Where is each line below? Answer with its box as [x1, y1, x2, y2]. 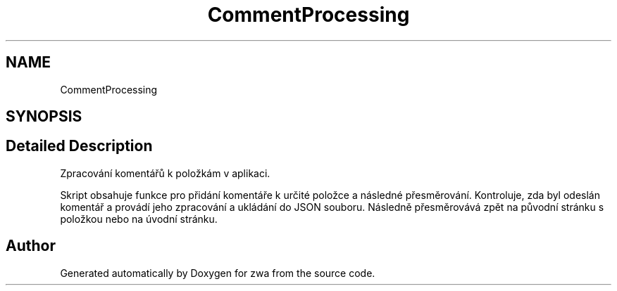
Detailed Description [6, 137, 153, 155]
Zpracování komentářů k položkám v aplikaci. [60, 167, 270, 179]
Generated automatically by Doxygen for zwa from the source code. [60, 266, 375, 279]
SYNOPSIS [6, 108, 82, 126]
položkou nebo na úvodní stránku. [60, 212, 218, 225]
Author [6, 237, 56, 255]
